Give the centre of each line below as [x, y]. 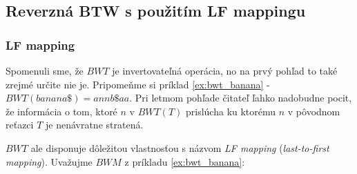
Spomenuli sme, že [45, 70]
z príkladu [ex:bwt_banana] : [185, 161]
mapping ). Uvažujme [49, 161]
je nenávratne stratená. [94, 125]
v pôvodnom [314, 111]
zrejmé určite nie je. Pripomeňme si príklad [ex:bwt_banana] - [138, 84]
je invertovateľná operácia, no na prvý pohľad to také [225, 70]
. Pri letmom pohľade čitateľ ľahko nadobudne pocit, [241, 98]
